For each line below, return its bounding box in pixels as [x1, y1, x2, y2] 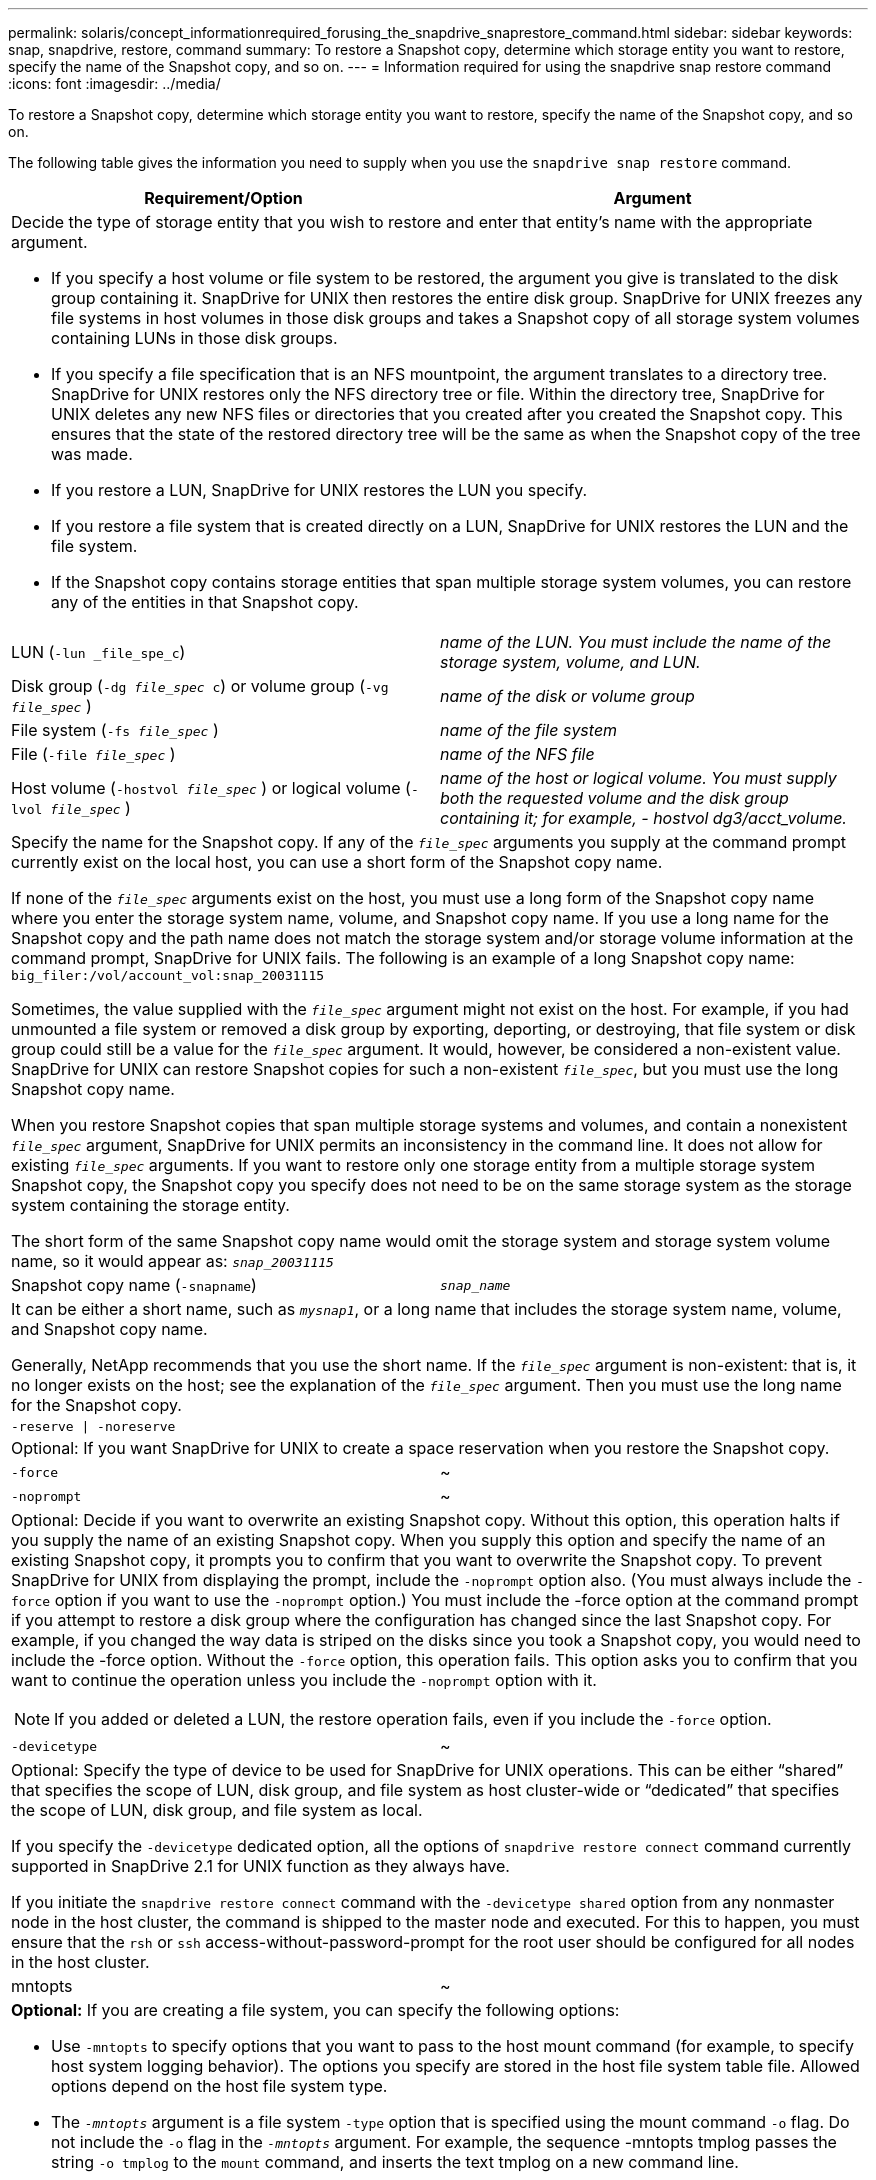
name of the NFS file [440, 744, 595, 764]
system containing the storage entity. [11, 1195, 290, 1215]
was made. [51, 444, 133, 464]
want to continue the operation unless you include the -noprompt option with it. [11, 1670, 597, 1690]
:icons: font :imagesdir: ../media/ [8, 75, 221, 92]
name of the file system [440, 720, 618, 740]
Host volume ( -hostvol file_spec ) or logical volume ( [11, 778, 411, 798]
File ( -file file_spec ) [11, 744, 176, 764]
